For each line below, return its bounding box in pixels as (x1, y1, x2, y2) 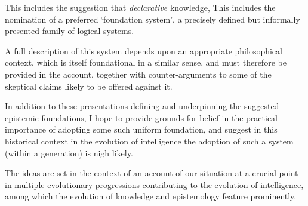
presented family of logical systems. (5, 24, 134, 37)
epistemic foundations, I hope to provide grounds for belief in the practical (5, 111, 278, 124)
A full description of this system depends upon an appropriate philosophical (5, 44, 282, 57)
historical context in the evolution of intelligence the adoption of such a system (5, 134, 294, 147)
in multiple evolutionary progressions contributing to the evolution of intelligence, (5, 178, 304, 190)
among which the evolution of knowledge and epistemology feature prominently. (5, 190, 297, 202)
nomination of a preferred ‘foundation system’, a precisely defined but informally (5, 13, 300, 25)
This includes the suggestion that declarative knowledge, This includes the (5, 1, 276, 13)
